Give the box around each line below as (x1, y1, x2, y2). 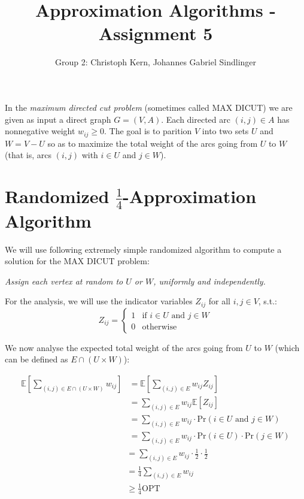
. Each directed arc (161, 113, 230, 125)
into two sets (202, 125, 249, 137)
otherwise (142, 322, 177, 331)
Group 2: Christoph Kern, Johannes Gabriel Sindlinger (54, 56, 257, 68)
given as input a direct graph (5, 113, 111, 125)
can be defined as (5, 353, 68, 365)
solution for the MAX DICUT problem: (5, 255, 150, 267)
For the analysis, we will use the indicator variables (5, 295, 193, 307)
